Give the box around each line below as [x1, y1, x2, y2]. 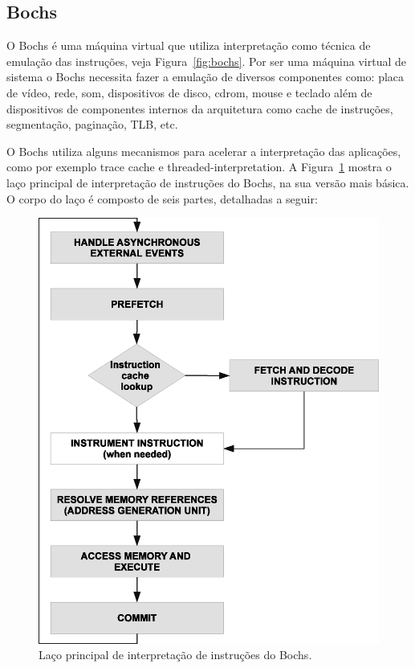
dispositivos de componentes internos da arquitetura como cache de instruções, [6, 100, 393, 117]
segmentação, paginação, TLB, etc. [6, 116, 178, 133]
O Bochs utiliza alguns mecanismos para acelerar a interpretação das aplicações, [6, 142, 401, 159]
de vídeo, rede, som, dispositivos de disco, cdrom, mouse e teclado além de [6, 84, 372, 100]
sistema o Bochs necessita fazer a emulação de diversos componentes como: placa [6, 68, 405, 85]
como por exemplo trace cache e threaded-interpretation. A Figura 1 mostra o [6, 158, 392, 175]
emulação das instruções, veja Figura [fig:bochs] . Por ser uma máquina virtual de [6, 52, 407, 69]
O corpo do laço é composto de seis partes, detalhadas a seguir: [6, 190, 318, 207]
